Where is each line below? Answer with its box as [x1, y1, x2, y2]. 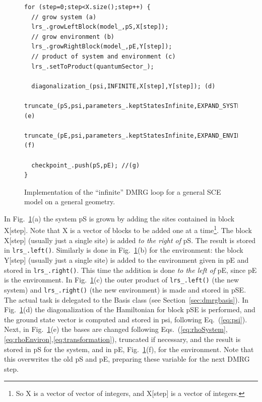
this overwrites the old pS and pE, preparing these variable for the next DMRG [4, 354, 250, 364]
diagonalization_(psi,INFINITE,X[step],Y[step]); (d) [31, 82, 216, 90]
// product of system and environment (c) [31, 52, 176, 60]
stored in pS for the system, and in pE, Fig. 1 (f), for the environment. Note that [4, 343, 254, 354]
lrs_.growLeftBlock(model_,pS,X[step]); [31, 23, 169, 31]
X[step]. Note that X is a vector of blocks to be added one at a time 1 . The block [4, 223, 252, 236]
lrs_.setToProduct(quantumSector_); [31, 63, 154, 70]
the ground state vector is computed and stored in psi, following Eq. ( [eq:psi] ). [4, 314, 247, 324]
